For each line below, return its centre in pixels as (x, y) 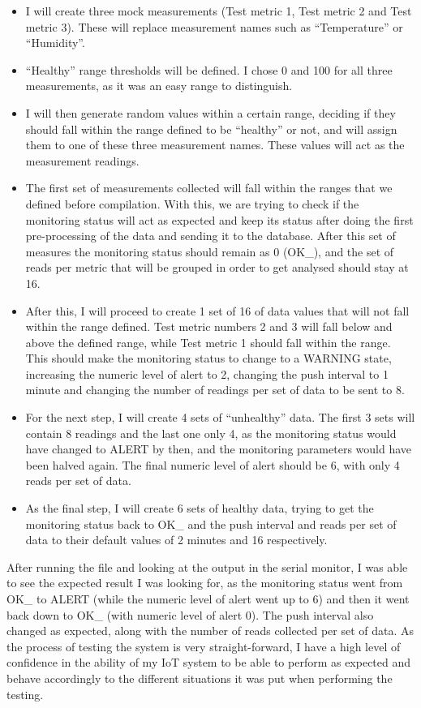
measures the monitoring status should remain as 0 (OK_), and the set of (210, 251)
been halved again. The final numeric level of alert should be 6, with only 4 (213, 464)
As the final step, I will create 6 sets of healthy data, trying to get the (200, 508)
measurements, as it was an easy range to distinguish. (159, 86)
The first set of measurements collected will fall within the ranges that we (209, 188)
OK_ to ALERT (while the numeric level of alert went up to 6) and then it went (208, 599)
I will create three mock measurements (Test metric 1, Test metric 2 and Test (219, 11)
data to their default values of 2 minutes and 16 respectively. (176, 540)
